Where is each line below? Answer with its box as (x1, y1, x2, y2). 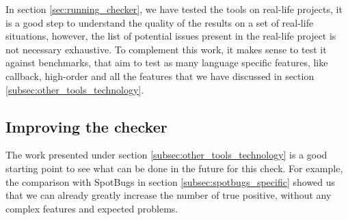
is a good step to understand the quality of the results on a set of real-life (5, 15, 314, 29)
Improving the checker (5, 115, 168, 137)
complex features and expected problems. (5, 201, 178, 215)
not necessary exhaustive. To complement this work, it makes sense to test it (5, 42, 327, 56)
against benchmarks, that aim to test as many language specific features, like (5, 55, 328, 70)
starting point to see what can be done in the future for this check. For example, (5, 161, 343, 175)
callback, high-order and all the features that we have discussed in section (5, 68, 314, 83)
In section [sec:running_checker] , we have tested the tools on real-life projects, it (5, 2, 343, 16)
